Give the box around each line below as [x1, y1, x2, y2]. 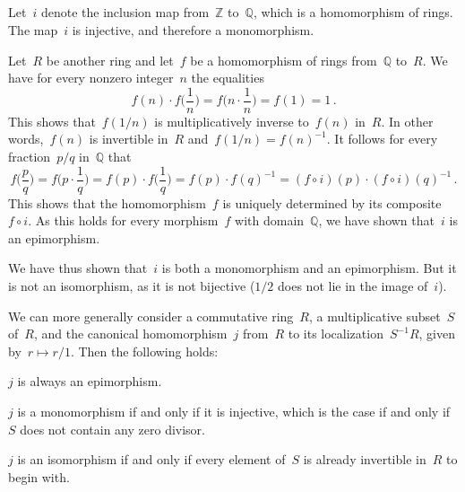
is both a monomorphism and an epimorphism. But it [161, 259, 457, 277]
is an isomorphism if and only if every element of [17, 450, 286, 469]
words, [8, 129, 44, 148]
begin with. [8, 467, 70, 486]
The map [8, 20, 58, 39]
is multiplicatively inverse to [154, 111, 309, 130]
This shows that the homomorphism [8, 193, 206, 212]
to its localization [288, 324, 383, 343]
